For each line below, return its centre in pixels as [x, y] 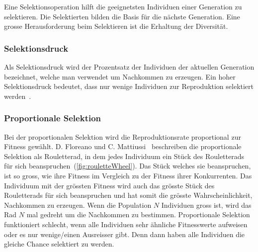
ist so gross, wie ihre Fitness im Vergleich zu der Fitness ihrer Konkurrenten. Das [128, 175]
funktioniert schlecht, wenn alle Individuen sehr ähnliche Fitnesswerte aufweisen [126, 224]
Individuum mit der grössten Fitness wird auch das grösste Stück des [109, 185]
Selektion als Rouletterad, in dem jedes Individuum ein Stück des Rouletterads [124, 156]
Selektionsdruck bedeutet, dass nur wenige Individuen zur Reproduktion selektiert [129, 86]
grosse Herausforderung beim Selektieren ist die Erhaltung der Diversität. [116, 26]
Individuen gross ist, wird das [206, 205]
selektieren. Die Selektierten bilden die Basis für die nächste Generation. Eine [122, 16]
